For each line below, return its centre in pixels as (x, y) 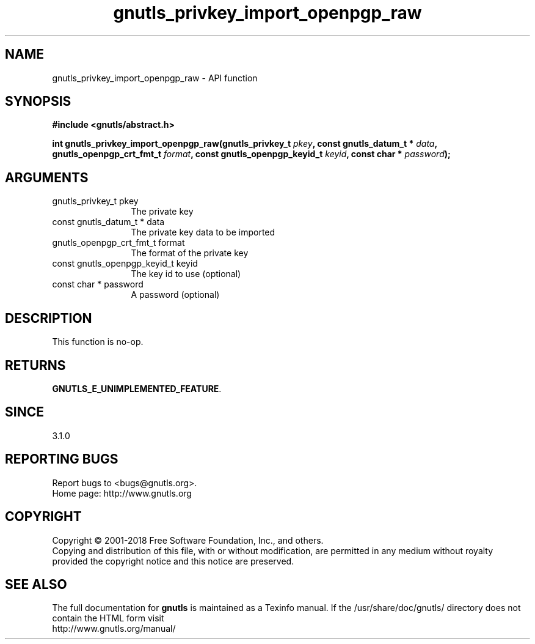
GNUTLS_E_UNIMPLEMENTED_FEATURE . (137, 388)
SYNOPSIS (38, 102)
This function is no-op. (98, 342)
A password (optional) (175, 295)
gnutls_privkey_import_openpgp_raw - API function (155, 78)
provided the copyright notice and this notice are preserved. (173, 561)
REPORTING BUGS (62, 459)
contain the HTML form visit (108, 618)
